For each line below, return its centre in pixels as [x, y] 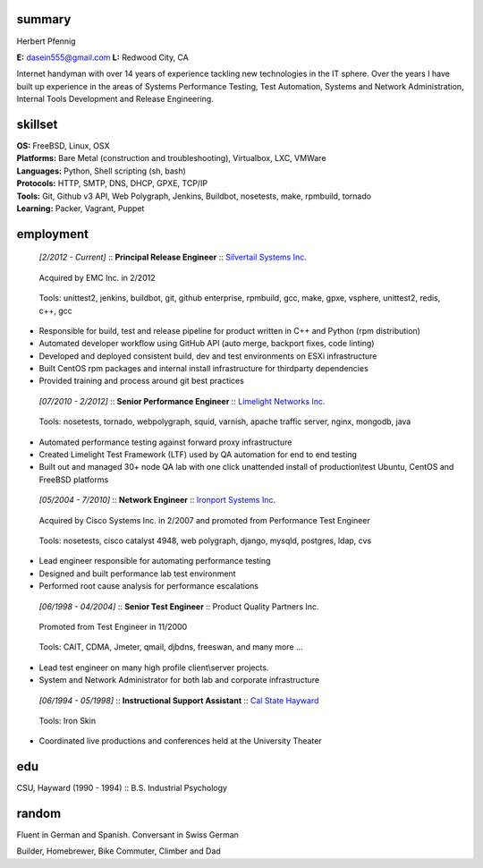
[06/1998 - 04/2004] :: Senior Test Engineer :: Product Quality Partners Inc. [179, 606]
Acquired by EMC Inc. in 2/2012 [97, 277]
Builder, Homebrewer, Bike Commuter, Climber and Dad [119, 851]
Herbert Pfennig [46, 41]
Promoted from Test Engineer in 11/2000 [113, 626]
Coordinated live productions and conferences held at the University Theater [180, 741]
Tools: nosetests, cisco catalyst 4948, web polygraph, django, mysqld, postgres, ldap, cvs [205, 540]
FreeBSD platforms [74, 480]
